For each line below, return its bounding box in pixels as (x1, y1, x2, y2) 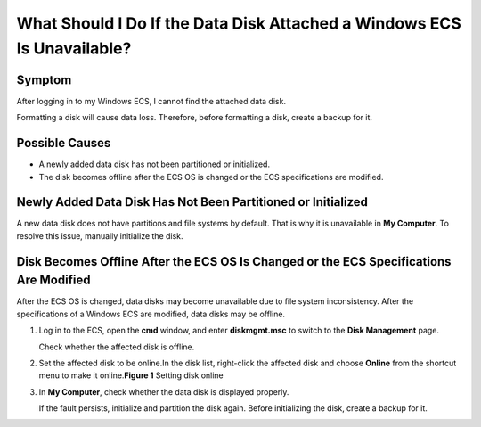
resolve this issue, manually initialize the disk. (16, 230, 183, 241)
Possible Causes (16, 135, 111, 151)
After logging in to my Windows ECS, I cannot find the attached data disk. (16, 95, 287, 106)
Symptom (16, 72, 72, 87)
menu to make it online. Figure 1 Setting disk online (38, 370, 224, 381)
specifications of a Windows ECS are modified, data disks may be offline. (16, 308, 285, 319)
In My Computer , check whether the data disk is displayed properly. (38, 386, 289, 397)
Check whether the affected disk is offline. (38, 341, 195, 352)
